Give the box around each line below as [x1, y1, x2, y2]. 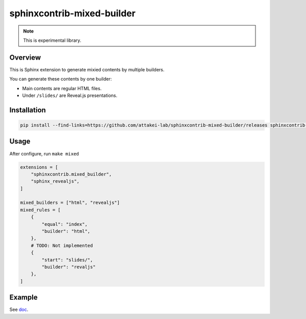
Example [9, 293, 38, 302]
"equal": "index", [41, 221, 88, 227]
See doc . [9, 306, 29, 313]
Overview [9, 53, 41, 62]
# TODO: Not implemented [31, 243, 93, 248]
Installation [9, 105, 46, 114]
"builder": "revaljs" [41, 264, 96, 270]
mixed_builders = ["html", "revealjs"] [20, 200, 120, 206]
